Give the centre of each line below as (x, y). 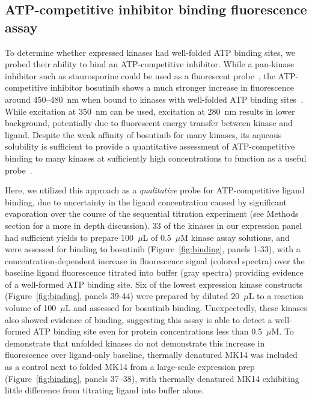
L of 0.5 (157, 237)
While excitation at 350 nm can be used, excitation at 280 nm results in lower (150, 111)
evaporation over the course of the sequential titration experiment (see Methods (152, 214)
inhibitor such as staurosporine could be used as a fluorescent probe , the (140, 75)
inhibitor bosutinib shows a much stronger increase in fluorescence (172, 87)
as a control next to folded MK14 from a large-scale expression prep (130, 367)
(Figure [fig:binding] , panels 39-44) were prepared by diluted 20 (122, 296)
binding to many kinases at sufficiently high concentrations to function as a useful (156, 158)
